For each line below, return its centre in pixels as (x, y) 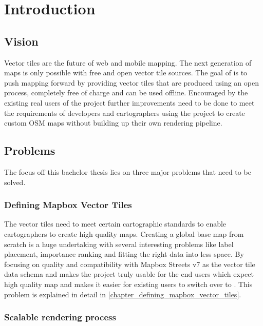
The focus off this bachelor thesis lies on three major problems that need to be (128, 171)
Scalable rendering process (60, 317)
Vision (21, 41)
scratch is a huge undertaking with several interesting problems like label (119, 244)
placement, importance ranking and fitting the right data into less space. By (124, 254)
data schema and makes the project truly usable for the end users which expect (129, 274)
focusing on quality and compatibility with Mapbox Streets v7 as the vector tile (130, 264)
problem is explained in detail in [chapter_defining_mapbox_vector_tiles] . (123, 294)
